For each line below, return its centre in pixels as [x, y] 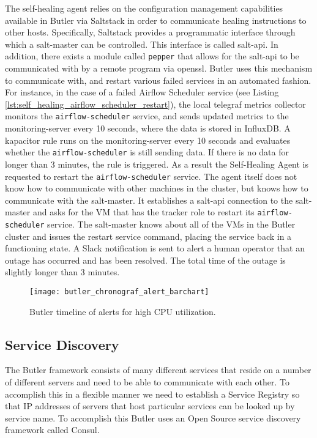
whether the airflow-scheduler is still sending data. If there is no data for [147, 152]
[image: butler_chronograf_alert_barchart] [119, 292]
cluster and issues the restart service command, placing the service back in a [148, 236]
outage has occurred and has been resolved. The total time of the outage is [145, 260]
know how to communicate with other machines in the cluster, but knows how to [157, 188]
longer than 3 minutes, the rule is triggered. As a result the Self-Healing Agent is [157, 164]
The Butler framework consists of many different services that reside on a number [158, 370]
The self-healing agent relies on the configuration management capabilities [144, 8]
